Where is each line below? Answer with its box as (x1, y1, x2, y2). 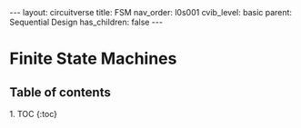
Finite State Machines (9, 48, 177, 69)
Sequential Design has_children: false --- (9, 16, 164, 27)
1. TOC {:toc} (9, 109, 57, 119)
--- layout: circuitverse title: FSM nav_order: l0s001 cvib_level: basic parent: (9, 7, 293, 17)
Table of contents (9, 84, 111, 100)
